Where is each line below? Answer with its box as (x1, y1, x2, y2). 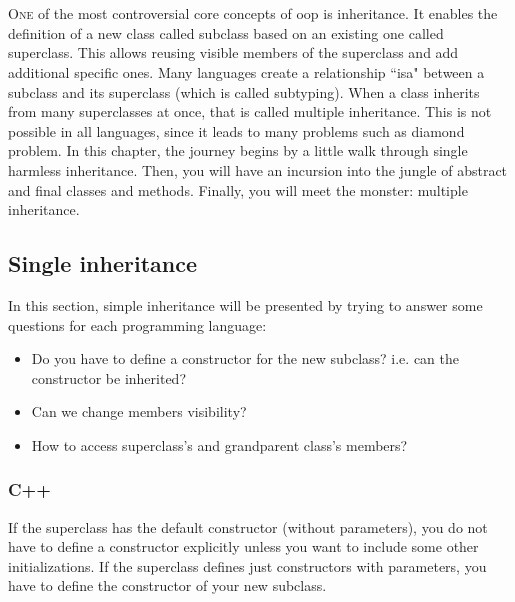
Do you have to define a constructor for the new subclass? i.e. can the (31, 348, 459, 369)
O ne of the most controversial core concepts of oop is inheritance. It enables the (8, 3, 498, 24)
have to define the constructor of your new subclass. (8, 575, 327, 596)
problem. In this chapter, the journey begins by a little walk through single (8, 140, 468, 161)
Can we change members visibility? (31, 401, 247, 422)
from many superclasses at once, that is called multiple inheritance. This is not (8, 101, 492, 122)
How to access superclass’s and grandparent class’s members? (31, 434, 408, 455)
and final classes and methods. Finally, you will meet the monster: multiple (8, 179, 468, 200)
